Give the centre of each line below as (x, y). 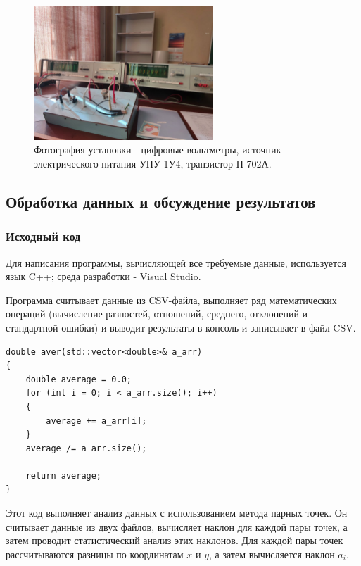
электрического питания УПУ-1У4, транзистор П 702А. (153, 163)
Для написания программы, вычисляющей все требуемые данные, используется (176, 262)
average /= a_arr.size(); (86, 448)
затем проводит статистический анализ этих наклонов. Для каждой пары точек (175, 540)
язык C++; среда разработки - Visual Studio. (103, 276)
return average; (64, 476)
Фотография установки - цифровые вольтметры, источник (158, 150)
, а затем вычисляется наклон (272, 554)
